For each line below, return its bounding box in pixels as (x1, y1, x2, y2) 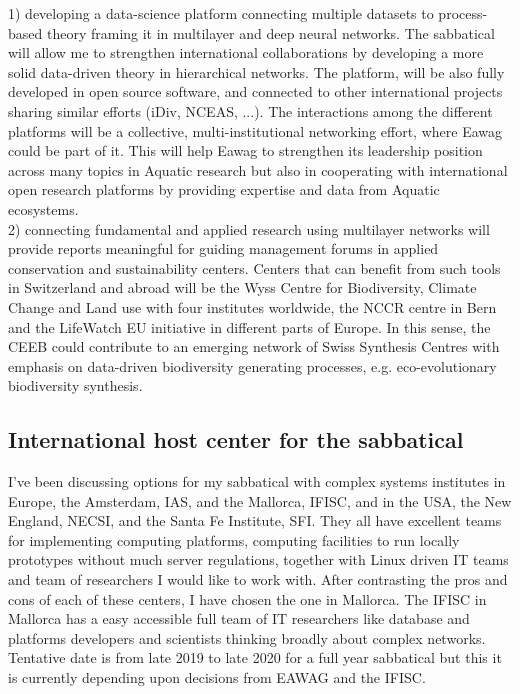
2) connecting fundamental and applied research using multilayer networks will (8, 218, 490, 239)
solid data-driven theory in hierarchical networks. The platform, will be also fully (8, 61, 505, 82)
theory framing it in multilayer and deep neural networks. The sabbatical (46, 22, 495, 43)
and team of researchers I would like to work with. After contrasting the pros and (8, 569, 508, 590)
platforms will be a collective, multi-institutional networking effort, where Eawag (8, 120, 503, 141)
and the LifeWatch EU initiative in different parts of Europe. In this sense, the (8, 316, 491, 337)
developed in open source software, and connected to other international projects (8, 81, 503, 102)
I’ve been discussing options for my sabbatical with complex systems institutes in (8, 471, 506, 492)
